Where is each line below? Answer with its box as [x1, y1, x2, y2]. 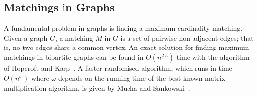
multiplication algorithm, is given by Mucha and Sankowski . [4, 82, 190, 93]
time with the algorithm [176, 51, 250, 62]
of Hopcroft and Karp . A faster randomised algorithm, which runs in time [4, 62, 232, 73]
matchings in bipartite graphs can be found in [4, 51, 144, 62]
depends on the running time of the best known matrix [58, 72, 225, 83]
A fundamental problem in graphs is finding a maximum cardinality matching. [4, 23, 243, 33]
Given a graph [4, 32, 48, 43]
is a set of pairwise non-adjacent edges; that [120, 32, 254, 43]
